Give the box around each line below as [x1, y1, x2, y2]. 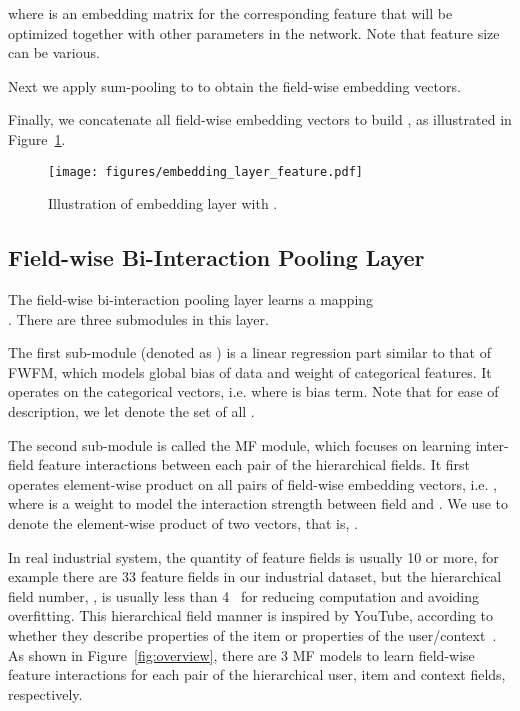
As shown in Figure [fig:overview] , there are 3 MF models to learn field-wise [8, 644, 475, 665]
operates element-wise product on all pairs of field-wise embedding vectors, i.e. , [8, 473, 497, 494]
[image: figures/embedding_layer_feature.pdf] [48, 164, 363, 179]
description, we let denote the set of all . [8, 400, 255, 421]
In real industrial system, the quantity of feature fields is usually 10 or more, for [8, 546, 499, 567]
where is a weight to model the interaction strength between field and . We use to [8, 493, 509, 514]
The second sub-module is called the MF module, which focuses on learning [8, 434, 471, 455]
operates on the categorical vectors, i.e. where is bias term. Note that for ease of [8, 381, 499, 402]
